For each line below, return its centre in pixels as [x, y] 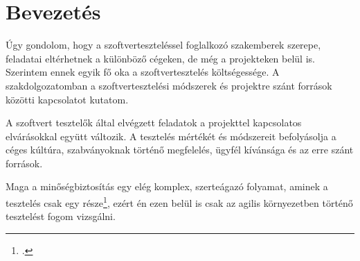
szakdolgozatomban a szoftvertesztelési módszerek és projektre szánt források [169, 85]
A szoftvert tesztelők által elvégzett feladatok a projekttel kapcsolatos [154, 123]
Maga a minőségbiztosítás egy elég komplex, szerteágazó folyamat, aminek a [167, 186]
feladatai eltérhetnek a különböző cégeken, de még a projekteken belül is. [160, 58]
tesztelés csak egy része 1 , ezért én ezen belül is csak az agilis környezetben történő [179, 202]
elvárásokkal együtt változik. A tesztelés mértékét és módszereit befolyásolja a [171, 136]
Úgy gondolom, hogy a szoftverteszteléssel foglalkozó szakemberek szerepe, [163, 45]
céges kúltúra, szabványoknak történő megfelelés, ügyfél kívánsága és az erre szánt [180, 150]
